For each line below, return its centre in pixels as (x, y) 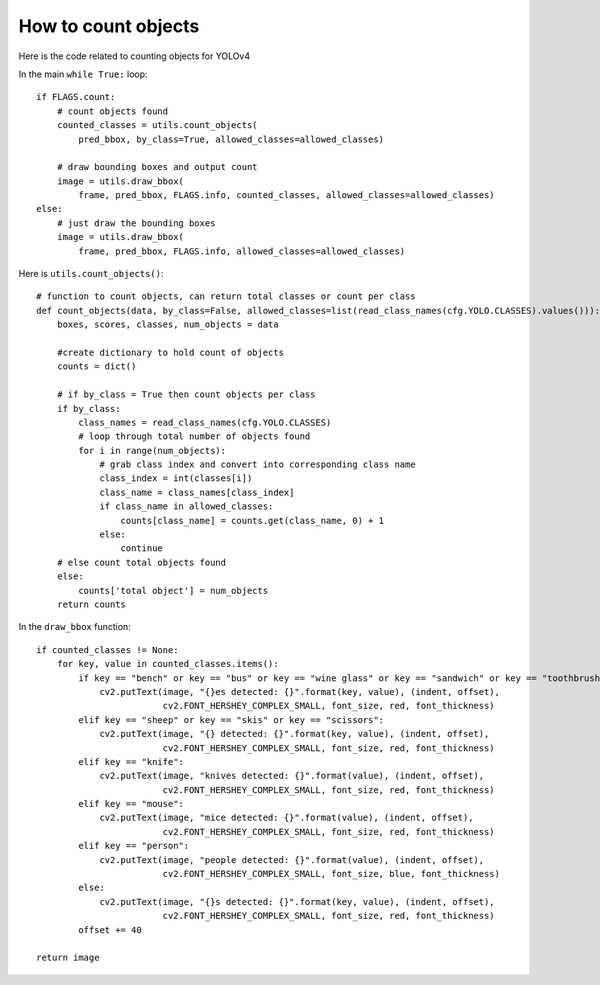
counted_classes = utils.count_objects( (157, 125)
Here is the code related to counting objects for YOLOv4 (134, 56)
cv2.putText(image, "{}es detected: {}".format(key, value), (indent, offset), (299, 691)
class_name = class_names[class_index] (197, 492)
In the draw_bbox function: (75, 627)
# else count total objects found (141, 562)
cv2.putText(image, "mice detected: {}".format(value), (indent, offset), (286, 818)
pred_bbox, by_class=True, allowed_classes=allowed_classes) (231, 139)
